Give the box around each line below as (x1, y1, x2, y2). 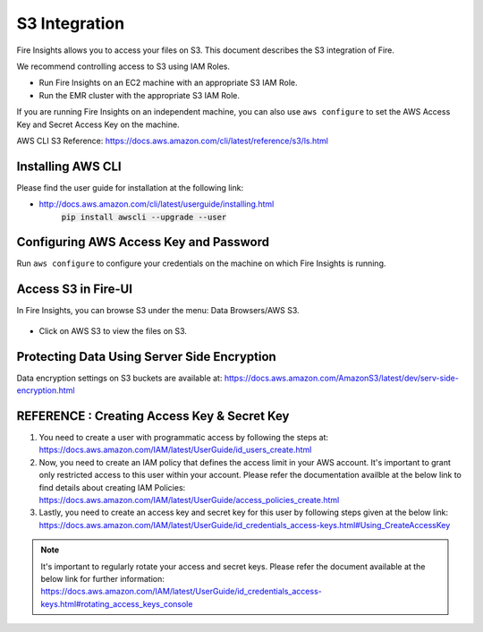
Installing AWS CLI (16, 158, 122, 174)
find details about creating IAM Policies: (38, 482, 186, 492)
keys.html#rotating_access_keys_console (40, 598, 193, 609)
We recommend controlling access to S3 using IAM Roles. (16, 61, 231, 72)
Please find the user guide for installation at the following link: (16, 182, 244, 192)
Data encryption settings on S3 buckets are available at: (16, 372, 223, 383)
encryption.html (16, 385, 75, 396)
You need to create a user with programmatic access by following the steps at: (38, 431, 329, 442)
